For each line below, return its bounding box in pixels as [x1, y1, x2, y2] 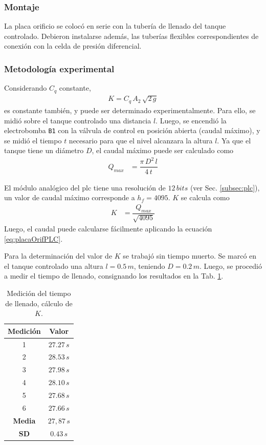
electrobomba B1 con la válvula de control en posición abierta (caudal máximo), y [4, 125, 260, 136]
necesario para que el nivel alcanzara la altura [69, 135, 213, 145]
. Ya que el [217, 135, 251, 145]
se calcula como [181, 192, 230, 203]
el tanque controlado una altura [4, 260, 103, 271]
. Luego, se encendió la [156, 115, 227, 125]
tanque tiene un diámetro [4, 145, 84, 156]
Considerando [4, 82, 47, 93]
